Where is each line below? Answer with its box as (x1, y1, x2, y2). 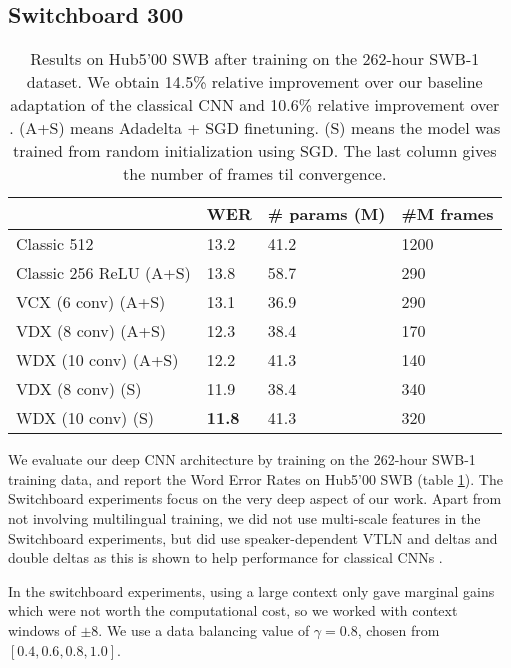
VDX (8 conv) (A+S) (16, 319, 167, 343)
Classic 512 (16, 232, 94, 256)
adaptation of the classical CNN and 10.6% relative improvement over (10, 93, 500, 117)
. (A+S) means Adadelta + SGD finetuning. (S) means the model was (9, 116, 501, 140)
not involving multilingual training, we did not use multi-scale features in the (8, 507, 481, 528)
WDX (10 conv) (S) (16, 406, 155, 430)
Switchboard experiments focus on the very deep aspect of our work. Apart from (8, 488, 502, 509)
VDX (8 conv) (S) (16, 377, 142, 401)
